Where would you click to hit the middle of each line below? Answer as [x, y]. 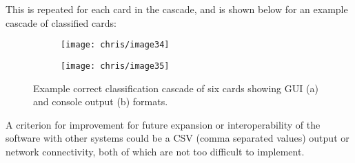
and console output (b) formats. [101, 101]
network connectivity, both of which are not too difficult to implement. [155, 151]
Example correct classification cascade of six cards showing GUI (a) [176, 88]
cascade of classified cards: [61, 22]
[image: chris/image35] [115, 66]
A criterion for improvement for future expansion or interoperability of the [163, 124]
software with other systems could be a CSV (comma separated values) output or [177, 138]
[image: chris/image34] [115, 45]
